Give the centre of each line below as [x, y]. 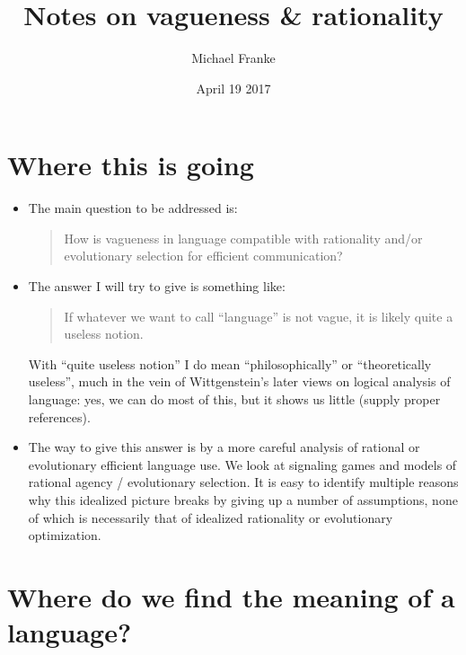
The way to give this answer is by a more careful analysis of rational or [224, 447]
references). [59, 416]
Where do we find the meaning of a [231, 596]
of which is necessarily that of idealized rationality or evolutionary [211, 517]
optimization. [65, 535]
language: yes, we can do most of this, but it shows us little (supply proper [234, 399]
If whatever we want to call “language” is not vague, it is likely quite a [259, 316]
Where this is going [131, 165]
